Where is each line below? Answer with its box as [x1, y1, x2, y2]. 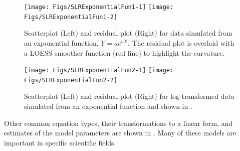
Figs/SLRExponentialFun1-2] [24, 13, 118, 21]
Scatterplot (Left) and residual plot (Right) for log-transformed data [24, 91, 235, 101]
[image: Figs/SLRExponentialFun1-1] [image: [24, 4, 174, 11]
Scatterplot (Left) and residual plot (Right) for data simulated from [24, 28, 232, 38]
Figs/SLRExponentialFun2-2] [24, 76, 118, 84]
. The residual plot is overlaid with [128, 37, 234, 48]
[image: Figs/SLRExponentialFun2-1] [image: [24, 67, 174, 74]
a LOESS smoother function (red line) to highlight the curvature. [24, 47, 225, 58]
